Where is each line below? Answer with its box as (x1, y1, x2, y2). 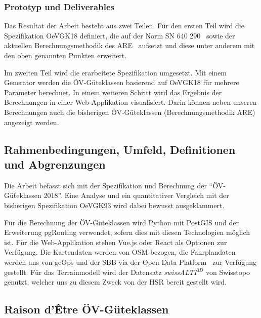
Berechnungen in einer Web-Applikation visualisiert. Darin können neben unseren (4, 97, 257, 107)
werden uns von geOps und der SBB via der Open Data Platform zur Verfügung (4, 256, 256, 267)
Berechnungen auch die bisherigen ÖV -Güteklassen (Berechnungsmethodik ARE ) (4, 106, 255, 117)
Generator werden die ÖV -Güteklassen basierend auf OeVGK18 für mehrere (4, 77, 239, 88)
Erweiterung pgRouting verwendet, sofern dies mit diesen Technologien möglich (4, 227, 250, 237)
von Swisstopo (206, 266, 250, 277)
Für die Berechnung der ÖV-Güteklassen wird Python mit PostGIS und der (4, 217, 239, 227)
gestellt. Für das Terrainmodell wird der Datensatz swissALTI (4, 266, 197, 277)
